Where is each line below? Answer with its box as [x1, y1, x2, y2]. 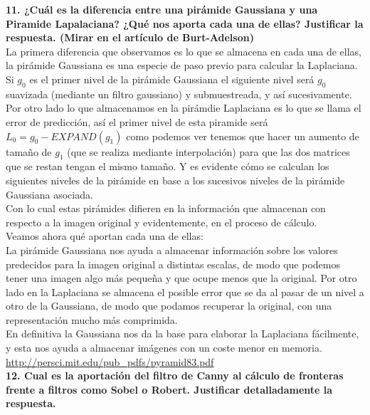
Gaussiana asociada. [6, 187, 93, 201]
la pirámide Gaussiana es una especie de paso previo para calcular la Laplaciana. [6, 58, 358, 73]
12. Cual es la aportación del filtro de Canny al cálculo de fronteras [6, 368, 344, 383]
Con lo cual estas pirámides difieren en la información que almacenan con [6, 201, 326, 216]
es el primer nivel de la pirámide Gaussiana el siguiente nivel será [29, 71, 314, 86]
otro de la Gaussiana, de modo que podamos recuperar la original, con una [6, 298, 332, 313]
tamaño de [6, 144, 52, 159]
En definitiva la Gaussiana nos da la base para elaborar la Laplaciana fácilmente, [6, 326, 359, 341]
